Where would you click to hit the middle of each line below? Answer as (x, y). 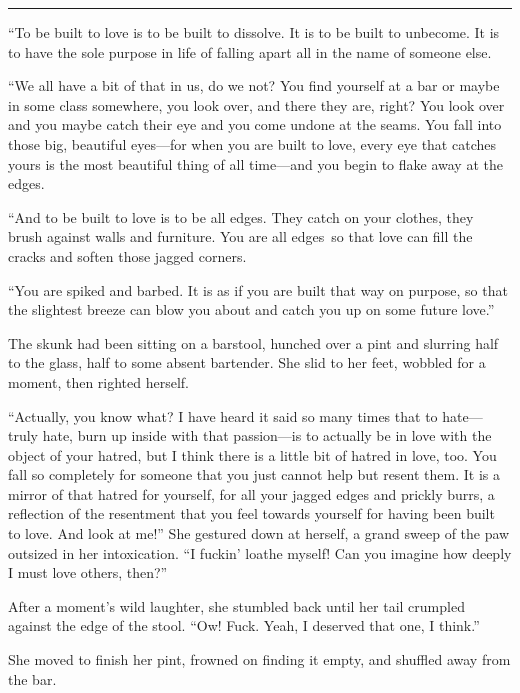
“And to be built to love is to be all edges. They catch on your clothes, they (241, 216)
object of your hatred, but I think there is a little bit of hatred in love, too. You (252, 454)
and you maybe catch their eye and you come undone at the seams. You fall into (255, 124)
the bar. (32, 678)
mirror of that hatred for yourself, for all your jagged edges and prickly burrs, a (251, 493)
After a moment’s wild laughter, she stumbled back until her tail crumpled (236, 605)
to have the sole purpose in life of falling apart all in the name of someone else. (250, 51)
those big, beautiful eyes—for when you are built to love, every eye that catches (252, 143)
